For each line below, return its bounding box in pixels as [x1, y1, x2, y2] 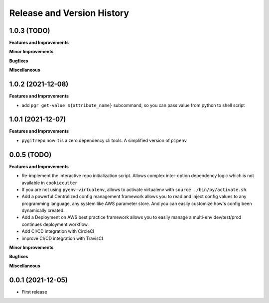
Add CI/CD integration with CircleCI [21, 228, 95, 234]
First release [21, 289, 47, 295]
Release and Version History [9, 7, 130, 18]
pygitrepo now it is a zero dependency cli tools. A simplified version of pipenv [21, 137, 187, 143]
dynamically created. [21, 207, 65, 213]
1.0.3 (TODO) [9, 26, 50, 35]
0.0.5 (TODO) [9, 150, 52, 159]
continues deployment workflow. [21, 221, 89, 227]
